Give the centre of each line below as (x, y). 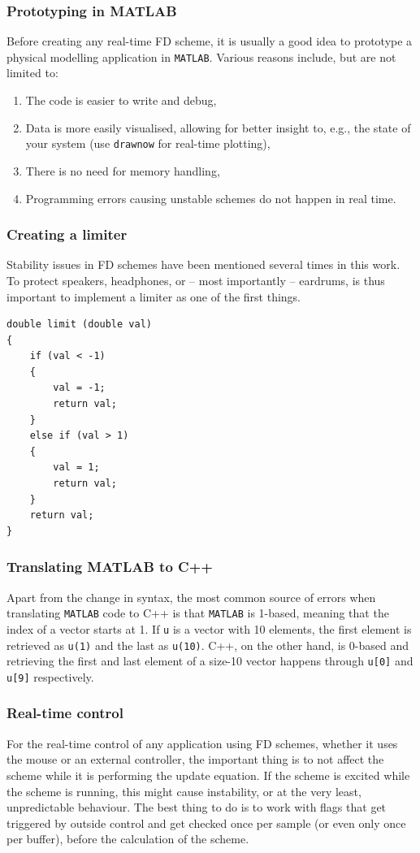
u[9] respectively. (50, 676)
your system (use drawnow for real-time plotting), (148, 143)
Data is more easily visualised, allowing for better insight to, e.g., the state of (218, 127)
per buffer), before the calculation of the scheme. (128, 839)
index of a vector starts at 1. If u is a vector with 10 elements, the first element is (209, 628)
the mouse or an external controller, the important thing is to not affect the (195, 759)
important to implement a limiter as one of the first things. (154, 296)
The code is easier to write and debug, (121, 100)
